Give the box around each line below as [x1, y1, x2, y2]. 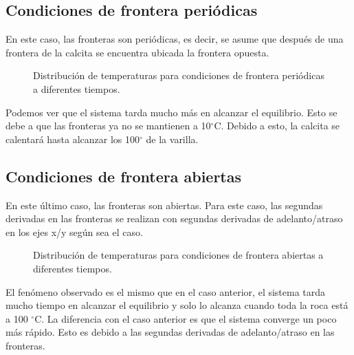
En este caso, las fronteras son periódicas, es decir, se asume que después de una [5, 32, 344, 46]
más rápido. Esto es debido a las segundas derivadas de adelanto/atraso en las [5, 325, 335, 339]
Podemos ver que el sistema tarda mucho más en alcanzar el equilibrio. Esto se [5, 105, 338, 119]
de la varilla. [146, 131, 199, 146]
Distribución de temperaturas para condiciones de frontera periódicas [33, 68, 324, 83]
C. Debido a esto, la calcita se [214, 118, 340, 133]
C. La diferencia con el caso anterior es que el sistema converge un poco [34, 311, 337, 325]
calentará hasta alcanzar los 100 [5, 131, 140, 146]
